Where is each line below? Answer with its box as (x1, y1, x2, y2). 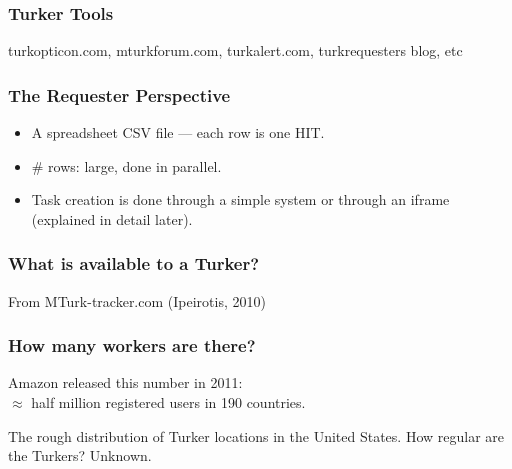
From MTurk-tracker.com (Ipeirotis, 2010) (8, 290, 266, 311)
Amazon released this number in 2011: (8, 372, 243, 393)
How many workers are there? (8, 333, 256, 358)
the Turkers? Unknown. (8, 445, 152, 466)
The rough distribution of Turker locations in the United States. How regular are (8, 425, 504, 446)
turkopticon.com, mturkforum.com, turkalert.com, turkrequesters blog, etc (8, 40, 463, 61)
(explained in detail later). (31, 208, 193, 229)
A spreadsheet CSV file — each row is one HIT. (31, 122, 325, 143)
